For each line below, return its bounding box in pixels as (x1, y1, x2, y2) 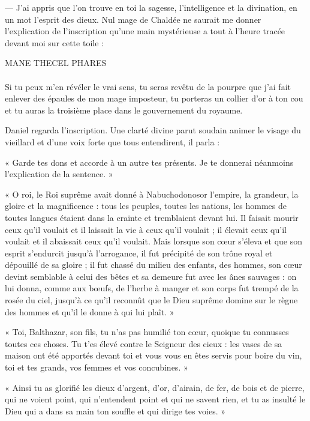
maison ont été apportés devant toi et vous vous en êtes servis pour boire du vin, (5, 349, 302, 362)
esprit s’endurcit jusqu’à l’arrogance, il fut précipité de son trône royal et (5, 246, 273, 259)
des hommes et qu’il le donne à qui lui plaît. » (5, 305, 174, 318)
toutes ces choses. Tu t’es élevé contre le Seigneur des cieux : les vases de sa (5, 337, 282, 350)
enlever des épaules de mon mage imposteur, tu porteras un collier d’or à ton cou (5, 92, 303, 104)
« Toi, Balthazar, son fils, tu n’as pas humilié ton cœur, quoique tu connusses (5, 326, 289, 338)
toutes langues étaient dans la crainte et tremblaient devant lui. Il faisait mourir (5, 211, 299, 223)
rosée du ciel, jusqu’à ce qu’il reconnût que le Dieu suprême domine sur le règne (5, 294, 298, 306)
